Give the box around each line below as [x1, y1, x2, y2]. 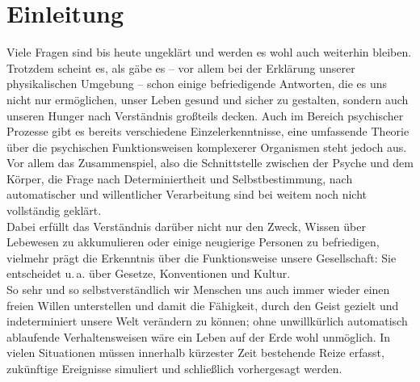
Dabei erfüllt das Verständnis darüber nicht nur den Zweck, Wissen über [6, 217, 366, 234]
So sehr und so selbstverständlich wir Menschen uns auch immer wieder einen [6, 281, 390, 298]
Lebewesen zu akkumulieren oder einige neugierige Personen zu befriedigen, [6, 233, 380, 250]
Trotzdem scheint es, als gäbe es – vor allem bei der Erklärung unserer [6, 59, 355, 76]
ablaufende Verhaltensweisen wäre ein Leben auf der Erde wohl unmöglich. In [6, 328, 391, 345]
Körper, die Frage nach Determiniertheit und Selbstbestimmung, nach [6, 170, 353, 187]
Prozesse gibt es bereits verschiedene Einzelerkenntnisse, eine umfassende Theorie [6, 123, 409, 140]
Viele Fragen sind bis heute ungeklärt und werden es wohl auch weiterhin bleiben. [6, 44, 412, 61]
